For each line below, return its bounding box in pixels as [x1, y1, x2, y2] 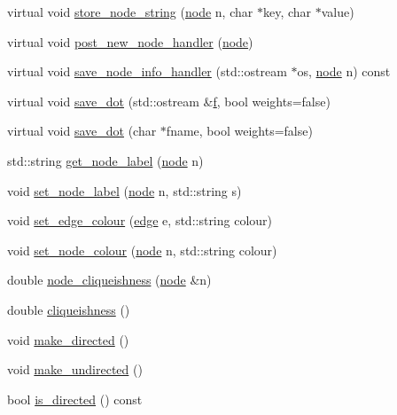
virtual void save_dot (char [7, 121, 157, 140]
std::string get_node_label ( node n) [7, 151, 204, 169]
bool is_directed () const [7, 389, 143, 408]
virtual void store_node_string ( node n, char [7, 3, 253, 20]
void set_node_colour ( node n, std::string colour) [7, 240, 277, 259]
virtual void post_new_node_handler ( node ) [7, 32, 253, 51]
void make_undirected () [7, 360, 143, 379]
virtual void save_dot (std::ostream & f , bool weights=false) [7, 91, 331, 110]
